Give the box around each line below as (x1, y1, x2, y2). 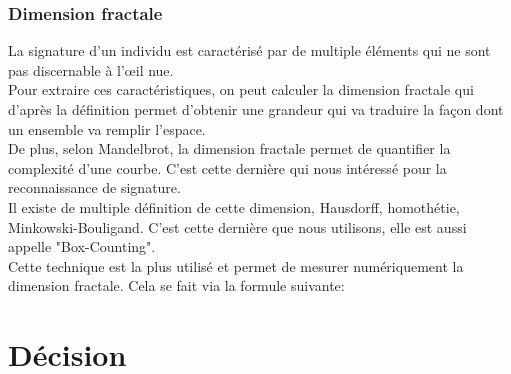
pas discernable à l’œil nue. (8, 59, 174, 80)
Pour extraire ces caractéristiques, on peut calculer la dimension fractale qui (8, 79, 474, 100)
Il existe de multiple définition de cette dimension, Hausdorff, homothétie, (8, 196, 460, 217)
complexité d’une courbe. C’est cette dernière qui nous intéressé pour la (8, 157, 447, 178)
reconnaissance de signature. (8, 177, 181, 198)
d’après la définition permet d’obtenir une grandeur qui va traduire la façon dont (8, 99, 504, 119)
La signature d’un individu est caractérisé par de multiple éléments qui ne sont (8, 40, 491, 61)
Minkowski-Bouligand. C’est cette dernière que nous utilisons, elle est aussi (8, 216, 467, 237)
